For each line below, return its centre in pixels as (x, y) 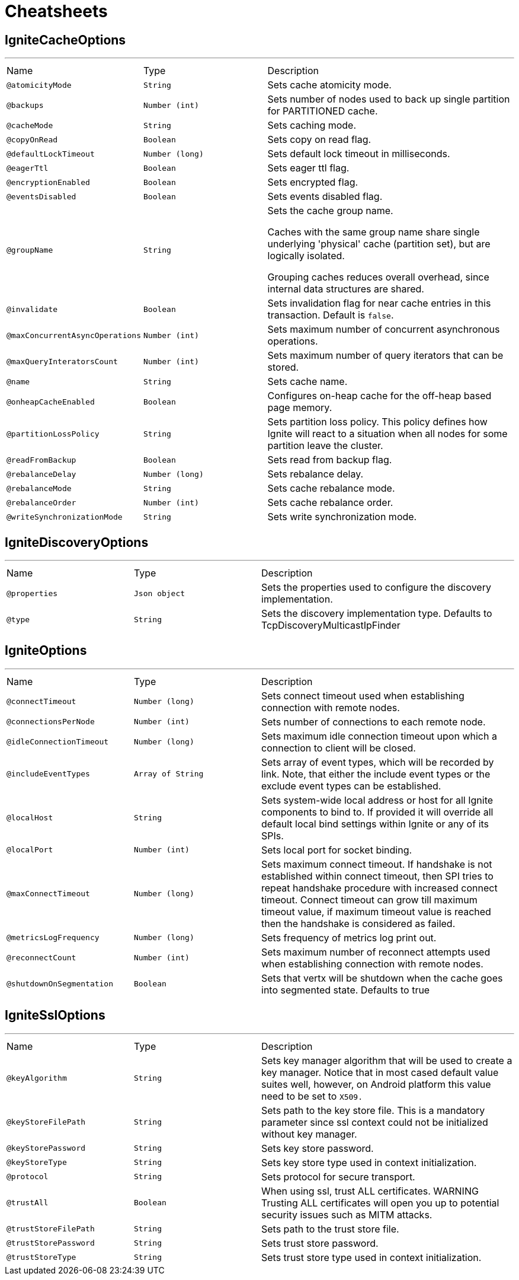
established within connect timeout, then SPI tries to (377, 876)
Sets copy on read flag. (319, 140)
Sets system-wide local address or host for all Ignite (377, 800)
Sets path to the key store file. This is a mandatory (373, 1110)
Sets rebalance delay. (315, 474)
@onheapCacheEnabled (51, 402)
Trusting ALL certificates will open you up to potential (380, 1203)
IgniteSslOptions (55, 1015)
